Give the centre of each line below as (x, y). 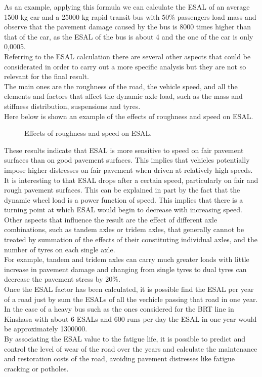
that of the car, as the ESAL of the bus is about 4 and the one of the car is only (129, 36)
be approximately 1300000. (46, 329)
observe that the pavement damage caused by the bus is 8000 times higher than (128, 27)
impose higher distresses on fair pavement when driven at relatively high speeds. (128, 169)
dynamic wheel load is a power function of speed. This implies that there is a (124, 199)
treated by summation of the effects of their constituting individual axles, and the (131, 239)
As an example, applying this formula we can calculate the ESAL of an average (127, 7)
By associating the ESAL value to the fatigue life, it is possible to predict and (125, 338)
